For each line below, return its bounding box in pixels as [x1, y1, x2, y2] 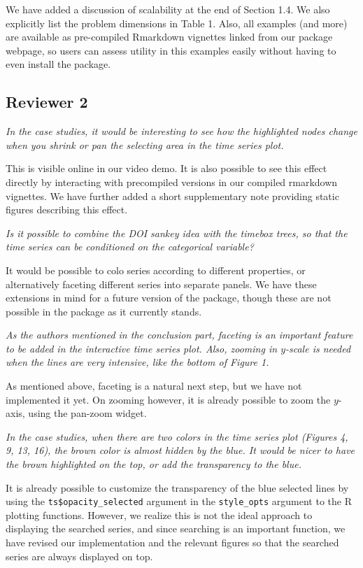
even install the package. [6, 57, 111, 71]
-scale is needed [285, 341, 351, 355]
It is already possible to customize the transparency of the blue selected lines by [6, 480, 349, 495]
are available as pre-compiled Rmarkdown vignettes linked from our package [6, 29, 333, 44]
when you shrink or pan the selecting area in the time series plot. [6, 137, 284, 152]
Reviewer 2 [6, 91, 88, 113]
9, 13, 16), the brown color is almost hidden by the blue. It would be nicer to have [6, 443, 355, 457]
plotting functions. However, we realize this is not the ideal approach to [6, 507, 313, 522]
